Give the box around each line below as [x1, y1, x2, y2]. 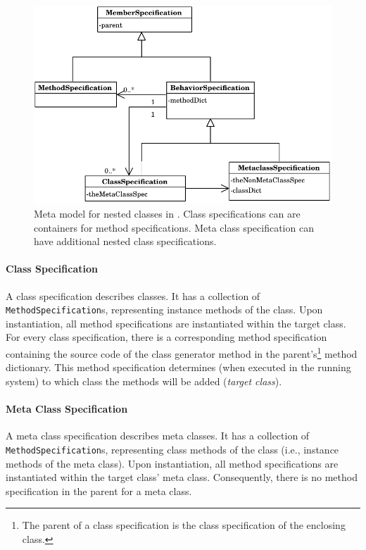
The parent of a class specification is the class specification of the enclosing [22, 518, 346, 532]
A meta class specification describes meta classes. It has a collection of [6, 428, 310, 443]
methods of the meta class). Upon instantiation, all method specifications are [6, 456, 339, 470]
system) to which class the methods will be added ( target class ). [6, 373, 282, 388]
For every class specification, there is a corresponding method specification [6, 330, 327, 344]
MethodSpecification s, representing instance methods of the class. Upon [6, 302, 323, 317]
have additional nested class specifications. [34, 234, 217, 249]
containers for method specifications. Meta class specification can [34, 220, 314, 235]
